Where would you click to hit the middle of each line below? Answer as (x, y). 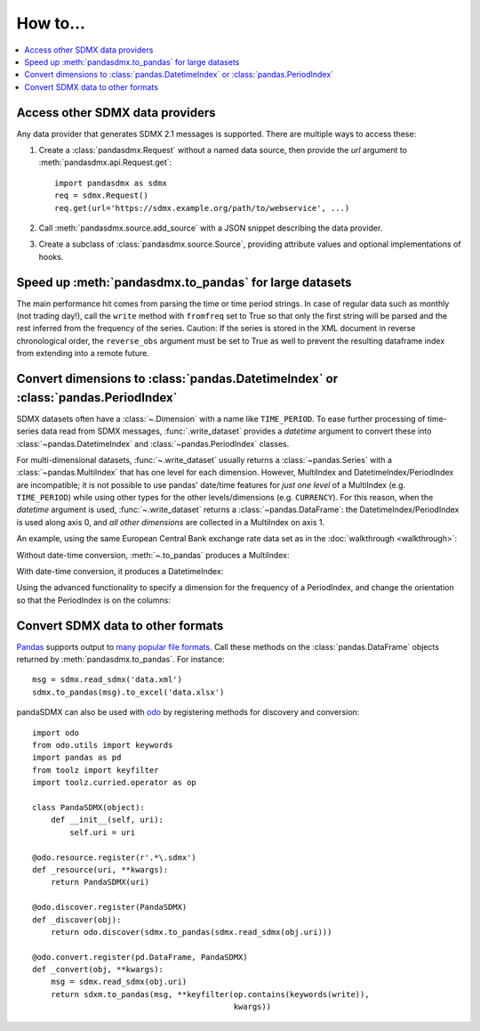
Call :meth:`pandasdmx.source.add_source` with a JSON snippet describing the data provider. (211, 228)
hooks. (51, 256)
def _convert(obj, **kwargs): (98, 970)
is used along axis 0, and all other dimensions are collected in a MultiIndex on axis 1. (170, 522)
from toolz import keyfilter (96, 770)
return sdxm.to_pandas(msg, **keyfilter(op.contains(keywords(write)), (210, 994)
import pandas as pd (77, 758)
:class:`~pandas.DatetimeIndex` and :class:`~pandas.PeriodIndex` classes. (153, 443)
